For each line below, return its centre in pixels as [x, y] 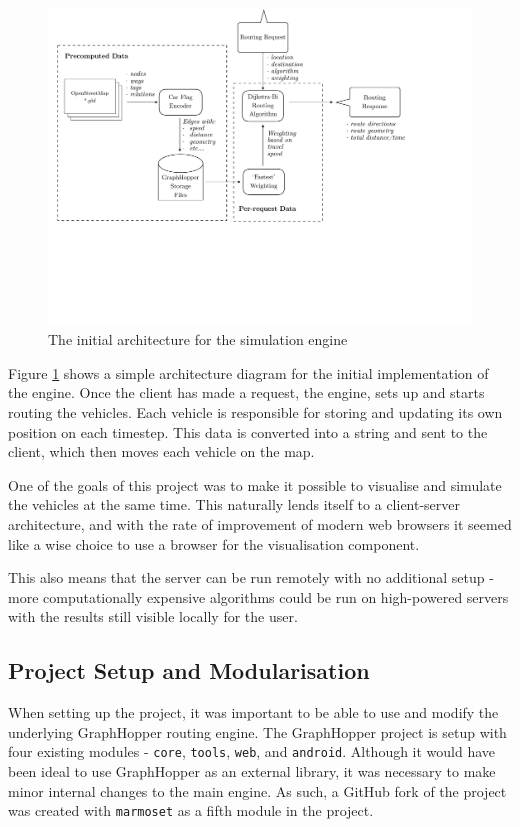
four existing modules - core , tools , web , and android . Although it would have [252, 751]
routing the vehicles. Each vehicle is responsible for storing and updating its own [255, 411]
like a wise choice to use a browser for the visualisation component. [214, 543]
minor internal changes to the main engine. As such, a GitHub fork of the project [257, 790]
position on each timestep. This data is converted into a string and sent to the [248, 431]
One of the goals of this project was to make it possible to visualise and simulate [255, 484]
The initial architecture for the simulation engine [198, 339]
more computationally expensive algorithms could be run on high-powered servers [258, 596]
